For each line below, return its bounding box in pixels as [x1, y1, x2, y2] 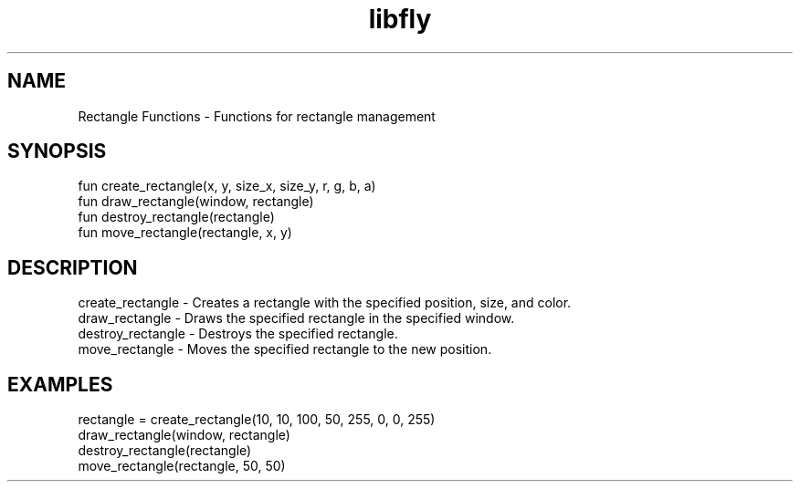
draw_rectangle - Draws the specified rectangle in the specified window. [78, 310, 515, 327]
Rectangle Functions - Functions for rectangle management [78, 108, 436, 124]
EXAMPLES [7, 372, 113, 396]
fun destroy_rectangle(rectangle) [78, 209, 275, 225]
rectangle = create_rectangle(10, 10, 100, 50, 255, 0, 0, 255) [78, 411, 436, 428]
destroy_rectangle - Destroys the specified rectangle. [78, 326, 398, 342]
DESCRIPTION [7, 255, 138, 279]
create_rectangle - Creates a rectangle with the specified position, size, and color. [78, 295, 572, 311]
